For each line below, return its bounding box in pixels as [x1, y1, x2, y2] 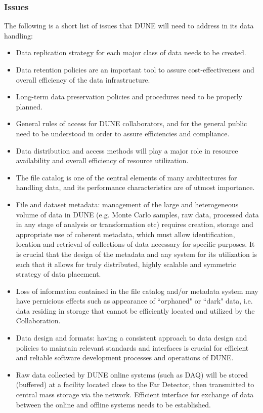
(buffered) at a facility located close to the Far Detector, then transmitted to [16, 379, 254, 390]
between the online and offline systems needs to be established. [16, 399, 211, 409]
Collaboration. [16, 315, 61, 326]
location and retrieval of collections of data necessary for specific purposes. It [16, 239, 255, 249]
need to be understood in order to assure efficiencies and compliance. [16, 128, 230, 138]
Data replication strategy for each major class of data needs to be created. [16, 47, 246, 58]
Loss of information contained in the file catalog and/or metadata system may [16, 285, 258, 296]
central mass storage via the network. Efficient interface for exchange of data [16, 389, 254, 400]
